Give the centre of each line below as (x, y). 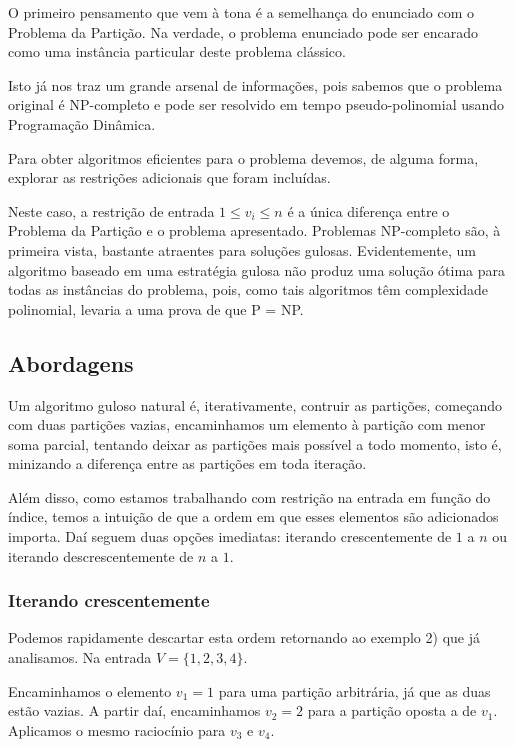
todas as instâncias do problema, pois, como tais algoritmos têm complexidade (248, 289)
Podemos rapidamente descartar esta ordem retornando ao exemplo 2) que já (244, 637)
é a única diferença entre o (368, 210)
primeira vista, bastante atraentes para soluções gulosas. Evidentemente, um (242, 249)
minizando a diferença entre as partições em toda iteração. (187, 463)
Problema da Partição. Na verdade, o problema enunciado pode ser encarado (243, 31)
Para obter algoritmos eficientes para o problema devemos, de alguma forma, (243, 157)
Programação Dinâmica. (82, 123)
